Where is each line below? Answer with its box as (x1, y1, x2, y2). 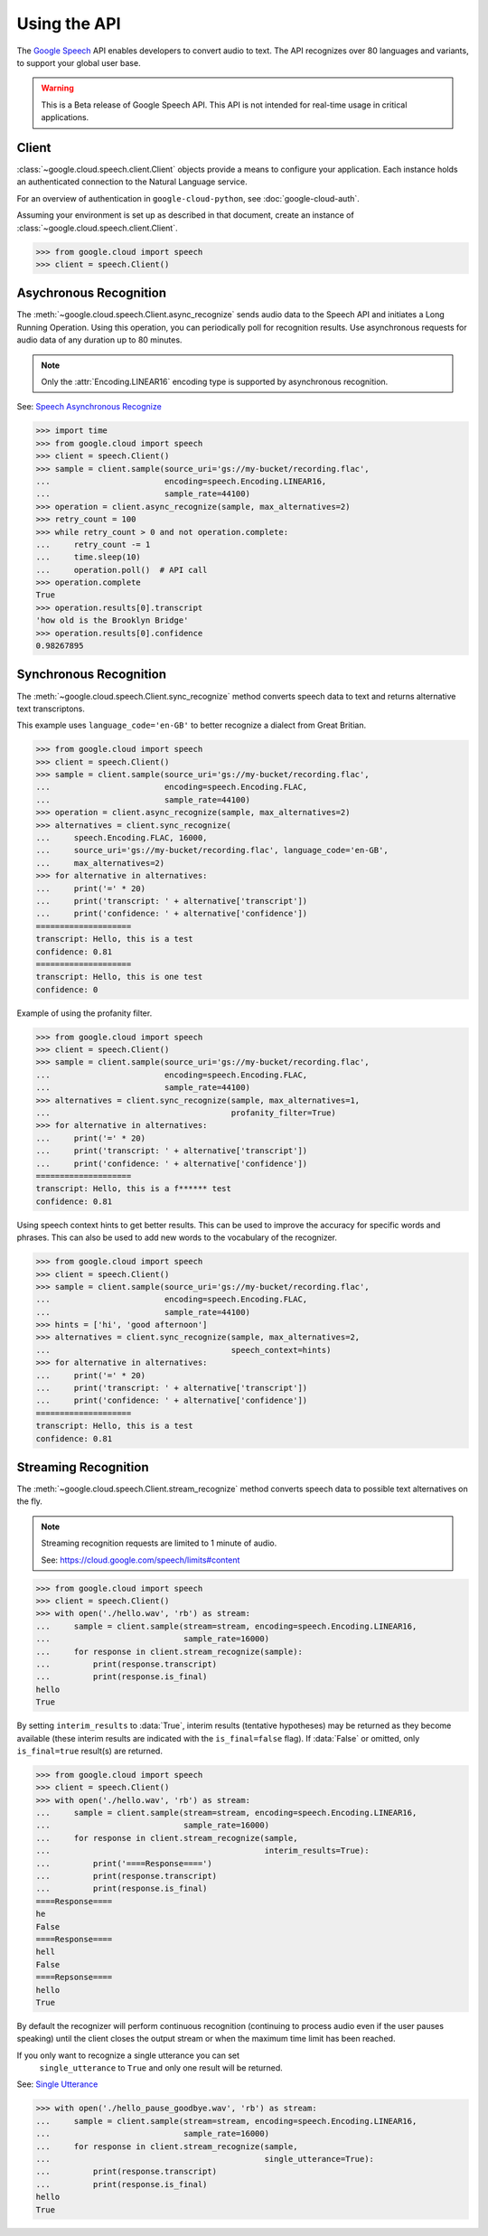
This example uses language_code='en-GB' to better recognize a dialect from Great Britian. (16, 719, 366, 731)
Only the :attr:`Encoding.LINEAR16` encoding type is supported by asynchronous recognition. (41, 376, 389, 388)
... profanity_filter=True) (35, 1108, 336, 1118)
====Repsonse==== (35, 1972, 113, 1983)
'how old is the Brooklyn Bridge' (35, 615, 189, 625)
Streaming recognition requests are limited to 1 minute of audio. (41, 1537, 277, 1549)
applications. (41, 112, 89, 123)
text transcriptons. (16, 703, 85, 714)
